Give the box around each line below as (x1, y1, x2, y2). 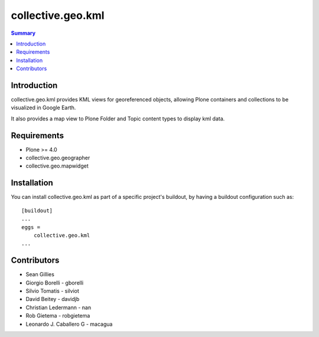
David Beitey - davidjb (25, 296, 80, 303)
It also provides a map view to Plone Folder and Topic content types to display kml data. (11, 115, 225, 122)
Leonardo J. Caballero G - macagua (25, 320, 113, 328)
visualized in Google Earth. (11, 104, 76, 112)
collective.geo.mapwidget (25, 162, 89, 169)
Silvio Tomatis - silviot (25, 287, 80, 295)
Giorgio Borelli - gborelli (25, 279, 84, 286)
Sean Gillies (25, 271, 54, 278)
